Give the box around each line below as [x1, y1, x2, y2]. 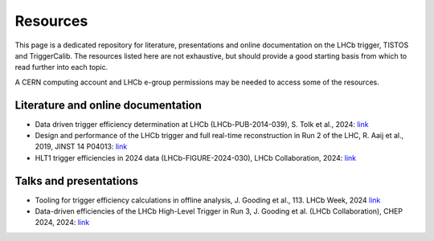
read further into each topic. [14, 63, 108, 72]
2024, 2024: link [35, 218, 90, 227]
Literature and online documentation [14, 98, 203, 112]
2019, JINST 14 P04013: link [35, 141, 128, 152]
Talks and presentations [14, 174, 138, 188]
